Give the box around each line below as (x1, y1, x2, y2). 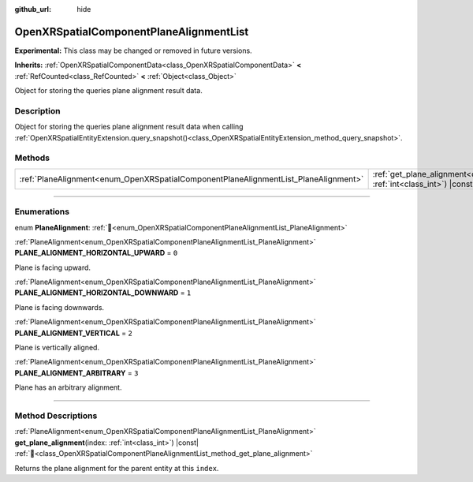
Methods (14, 152, 50, 163)
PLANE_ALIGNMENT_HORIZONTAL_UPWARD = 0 (14, 248, 178, 258)
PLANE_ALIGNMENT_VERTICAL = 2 (14, 328, 133, 338)
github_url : (14, 5, 51, 13)
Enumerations (14, 206, 70, 217)
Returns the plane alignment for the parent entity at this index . (14, 463, 219, 473)
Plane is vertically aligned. (14, 343, 100, 353)
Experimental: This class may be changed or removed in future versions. (14, 46, 252, 55)
